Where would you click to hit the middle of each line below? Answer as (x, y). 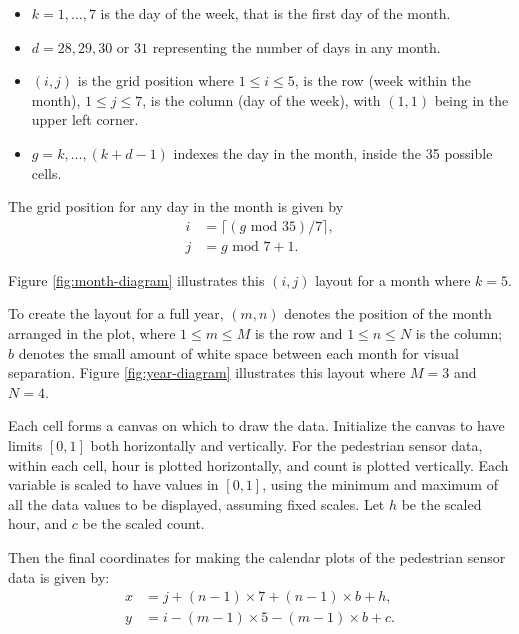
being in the (471, 99)
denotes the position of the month (388, 313)
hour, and (38, 523)
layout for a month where (393, 279)
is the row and (298, 333)
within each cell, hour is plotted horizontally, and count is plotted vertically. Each (258, 464)
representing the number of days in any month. (296, 46)
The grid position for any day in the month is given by (176, 206)
